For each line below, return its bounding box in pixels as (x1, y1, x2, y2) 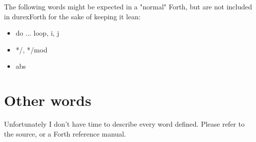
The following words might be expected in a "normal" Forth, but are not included (4, 1, 252, 11)
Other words (4, 90, 91, 110)
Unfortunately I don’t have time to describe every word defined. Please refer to (4, 119, 245, 129)
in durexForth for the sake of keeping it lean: (4, 11, 141, 21)
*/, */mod (15, 44, 48, 54)
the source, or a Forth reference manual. (4, 128, 126, 139)
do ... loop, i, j (15, 28, 59, 38)
